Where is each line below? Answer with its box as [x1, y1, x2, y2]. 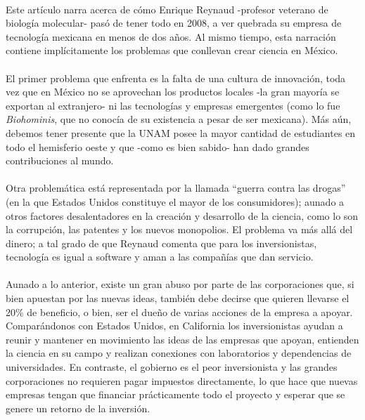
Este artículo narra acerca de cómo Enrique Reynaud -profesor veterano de [6, 1, 328, 16]
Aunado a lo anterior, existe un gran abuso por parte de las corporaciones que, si [6, 277, 354, 291]
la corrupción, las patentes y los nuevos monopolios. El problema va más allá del [6, 222, 353, 237]
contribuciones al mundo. [6, 153, 114, 168]
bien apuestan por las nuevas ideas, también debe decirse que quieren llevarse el [6, 291, 350, 306]
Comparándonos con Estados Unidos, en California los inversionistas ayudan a [6, 318, 343, 333]
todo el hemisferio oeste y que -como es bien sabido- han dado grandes [6, 139, 309, 154]
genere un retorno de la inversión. [6, 400, 151, 415]
